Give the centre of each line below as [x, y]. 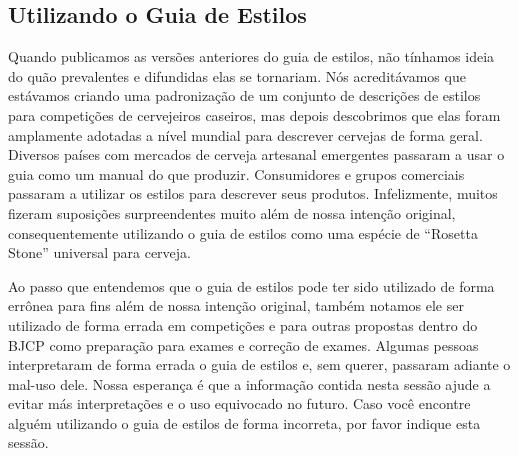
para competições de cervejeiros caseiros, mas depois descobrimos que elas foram [254, 114]
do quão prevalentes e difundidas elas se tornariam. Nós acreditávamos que [237, 75]
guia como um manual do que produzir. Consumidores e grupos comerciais [236, 173]
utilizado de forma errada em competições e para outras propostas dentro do [243, 324]
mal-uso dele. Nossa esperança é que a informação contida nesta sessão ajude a [249, 383]
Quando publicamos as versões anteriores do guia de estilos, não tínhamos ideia [251, 56]
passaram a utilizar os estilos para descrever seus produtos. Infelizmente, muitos [253, 193]
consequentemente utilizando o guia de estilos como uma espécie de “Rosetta [243, 232]
